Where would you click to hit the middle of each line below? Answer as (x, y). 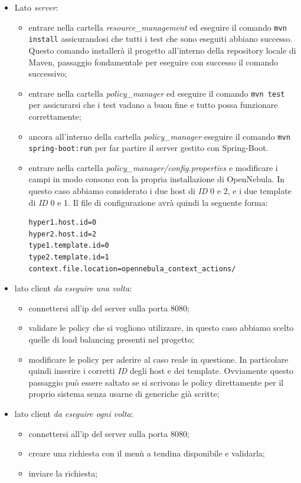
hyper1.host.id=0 (63, 223)
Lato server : (36, 7)
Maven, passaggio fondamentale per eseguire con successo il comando (153, 62)
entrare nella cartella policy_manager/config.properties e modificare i (153, 167)
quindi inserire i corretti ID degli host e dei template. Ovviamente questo (161, 371)
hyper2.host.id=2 (63, 234)
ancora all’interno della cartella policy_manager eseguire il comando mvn (159, 136)
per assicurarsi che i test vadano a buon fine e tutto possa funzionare (153, 105)
